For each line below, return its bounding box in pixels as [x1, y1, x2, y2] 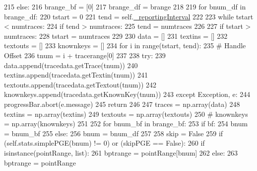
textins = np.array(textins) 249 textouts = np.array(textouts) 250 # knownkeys [4, 108, 248, 119]
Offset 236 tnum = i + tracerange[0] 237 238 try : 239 [4, 50, 166, 60]
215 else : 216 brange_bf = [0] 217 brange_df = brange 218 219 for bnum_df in [4, 1, 246, 11]
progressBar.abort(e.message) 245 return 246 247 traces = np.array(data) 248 [4, 98, 240, 109]
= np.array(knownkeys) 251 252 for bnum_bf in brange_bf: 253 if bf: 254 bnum [4, 118, 248, 129]
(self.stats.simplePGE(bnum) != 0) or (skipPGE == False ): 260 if [4, 138, 205, 148]
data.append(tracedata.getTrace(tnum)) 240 [4, 60, 138, 70]
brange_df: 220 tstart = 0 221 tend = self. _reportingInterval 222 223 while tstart [4, 11, 254, 21]
